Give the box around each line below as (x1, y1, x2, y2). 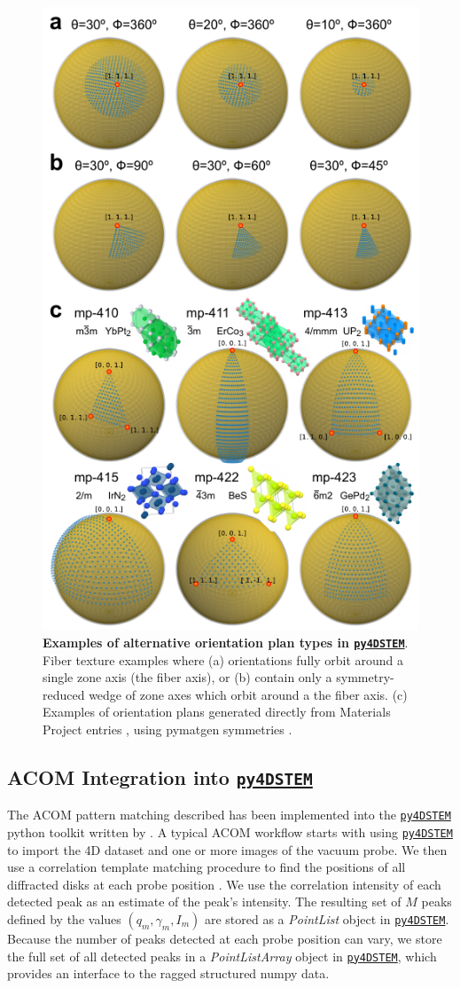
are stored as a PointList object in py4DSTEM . (204, 909, 449, 928)
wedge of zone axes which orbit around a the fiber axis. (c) (89, 685, 408, 703)
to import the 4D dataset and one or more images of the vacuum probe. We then (7, 840, 448, 859)
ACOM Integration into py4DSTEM (7, 763, 313, 790)
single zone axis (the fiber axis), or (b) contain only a (43, 668, 332, 686)
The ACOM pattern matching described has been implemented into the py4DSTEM (7, 805, 451, 824)
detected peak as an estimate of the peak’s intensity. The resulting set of (7, 892, 402, 911)
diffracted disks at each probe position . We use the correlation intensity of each (7, 874, 441, 893)
